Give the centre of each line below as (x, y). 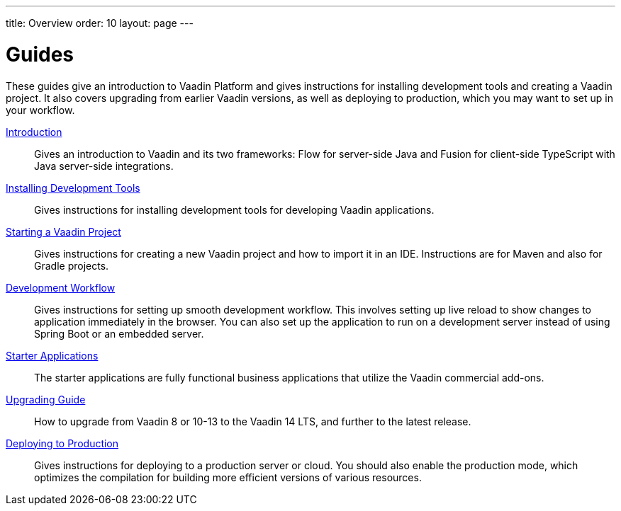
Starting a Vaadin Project (63, 231)
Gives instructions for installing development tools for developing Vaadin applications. (234, 209)
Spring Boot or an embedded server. (119, 333)
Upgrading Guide (46, 399)
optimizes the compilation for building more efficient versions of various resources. (228, 477)
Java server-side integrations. (104, 166)
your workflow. (40, 110)
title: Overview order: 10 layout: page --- (100, 23)
